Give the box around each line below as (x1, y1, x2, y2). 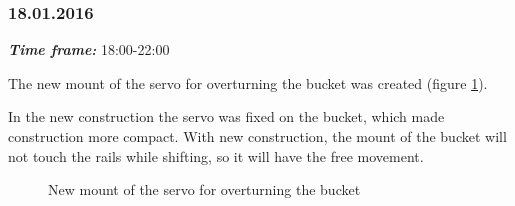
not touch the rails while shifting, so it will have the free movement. (8, 145, 424, 166)
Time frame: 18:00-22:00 (8, 39, 170, 60)
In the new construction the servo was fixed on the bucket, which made (8, 106, 445, 127)
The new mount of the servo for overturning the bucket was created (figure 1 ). (8, 72, 488, 93)
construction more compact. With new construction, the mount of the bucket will (8, 126, 507, 146)
